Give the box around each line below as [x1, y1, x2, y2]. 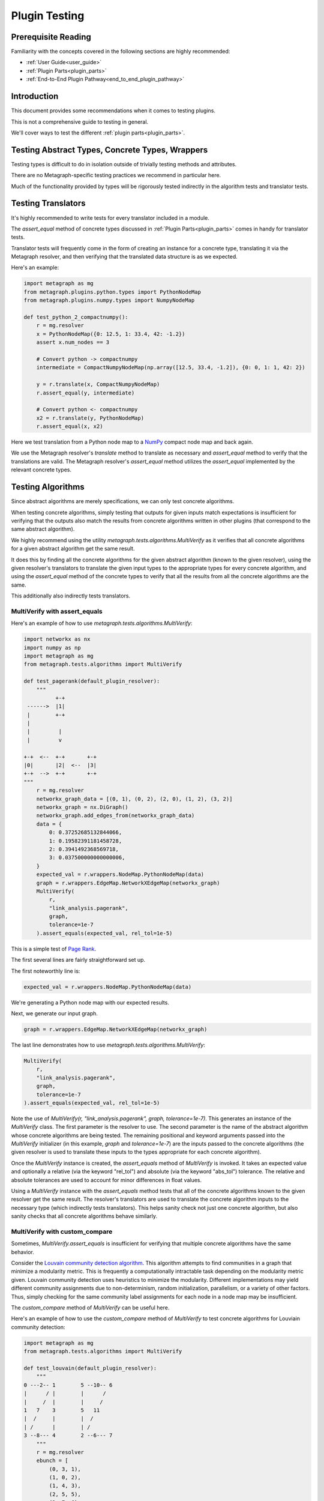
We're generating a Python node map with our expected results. [11, 998, 169, 1006]
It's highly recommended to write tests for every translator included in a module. [11, 214, 210, 222]
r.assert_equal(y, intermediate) [36, 389, 135, 396]
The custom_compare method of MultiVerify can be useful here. [11, 1304, 170, 1311]
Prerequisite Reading [11, 32, 91, 42]
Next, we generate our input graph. [11, 1009, 98, 1017]
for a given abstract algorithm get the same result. [11, 545, 135, 552]
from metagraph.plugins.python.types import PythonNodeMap [23, 288, 201, 295]
